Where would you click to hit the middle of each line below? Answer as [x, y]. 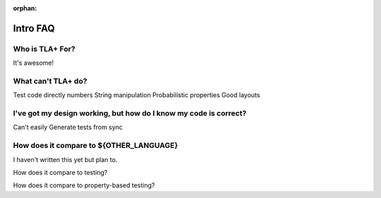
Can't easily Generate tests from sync [68, 128]
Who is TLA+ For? [44, 49]
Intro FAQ [34, 28]
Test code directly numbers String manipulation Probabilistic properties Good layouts [137, 95]
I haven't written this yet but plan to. [65, 159]
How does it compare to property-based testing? [84, 185]
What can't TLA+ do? [50, 81]
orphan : [25, 8]
